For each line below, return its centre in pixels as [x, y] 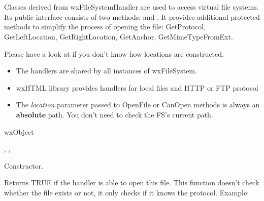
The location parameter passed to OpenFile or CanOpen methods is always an [138, 105]
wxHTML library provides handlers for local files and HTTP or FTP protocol [137, 87]
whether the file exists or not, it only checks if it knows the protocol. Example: [127, 192]
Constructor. [24, 165]
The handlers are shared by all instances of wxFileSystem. [106, 71]
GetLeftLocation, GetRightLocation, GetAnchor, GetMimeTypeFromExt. [119, 36]
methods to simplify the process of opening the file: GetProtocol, [105, 27]
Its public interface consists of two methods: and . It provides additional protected [132, 16]
